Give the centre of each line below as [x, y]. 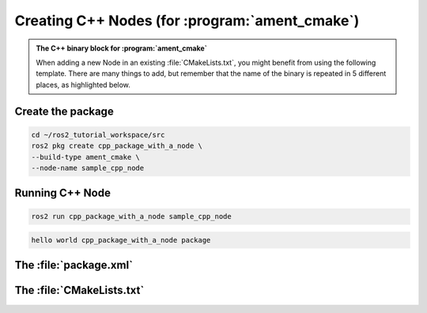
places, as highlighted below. [83, 85]
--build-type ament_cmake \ [85, 157]
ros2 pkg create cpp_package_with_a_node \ [117, 146]
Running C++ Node [62, 193]
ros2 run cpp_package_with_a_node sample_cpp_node [132, 217]
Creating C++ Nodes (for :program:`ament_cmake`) [187, 21]
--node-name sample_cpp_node [88, 168]
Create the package [64, 111]
